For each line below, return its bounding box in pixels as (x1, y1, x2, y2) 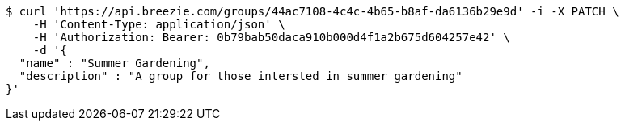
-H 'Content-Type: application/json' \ (32, 18, 285, 31)
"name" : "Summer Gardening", (19, 57, 210, 70)
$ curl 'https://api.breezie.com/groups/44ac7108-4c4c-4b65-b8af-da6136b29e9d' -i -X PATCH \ (6, 5, 619, 18)
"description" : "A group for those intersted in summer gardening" (19, 70, 462, 83)
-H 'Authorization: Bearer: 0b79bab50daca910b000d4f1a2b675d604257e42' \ (32, 31, 510, 44)
